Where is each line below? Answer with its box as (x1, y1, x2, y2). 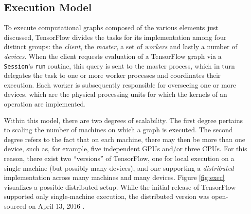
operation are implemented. (4, 99, 86, 109)
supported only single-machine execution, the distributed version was (4, 191, 210, 201)
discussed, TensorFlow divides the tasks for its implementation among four (4, 32, 227, 42)
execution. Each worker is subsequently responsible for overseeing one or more (4, 79, 236, 89)
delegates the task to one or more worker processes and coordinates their (4, 70, 221, 80)
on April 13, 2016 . (28, 200, 85, 211)
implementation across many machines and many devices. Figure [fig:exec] (4, 172, 225, 182)
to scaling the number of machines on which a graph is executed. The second (4, 125, 233, 135)
